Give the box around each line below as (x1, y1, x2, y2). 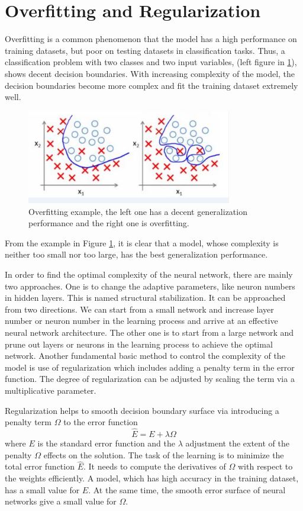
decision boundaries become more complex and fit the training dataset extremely (5, 79, 298, 91)
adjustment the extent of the (185, 436, 289, 449)
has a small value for (5, 483, 80, 496)
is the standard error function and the (37, 436, 176, 449)
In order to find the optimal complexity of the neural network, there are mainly (5, 268, 293, 280)
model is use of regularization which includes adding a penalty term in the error (5, 361, 295, 373)
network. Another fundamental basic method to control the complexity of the (5, 349, 285, 362)
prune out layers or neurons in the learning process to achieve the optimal (5, 338, 273, 350)
